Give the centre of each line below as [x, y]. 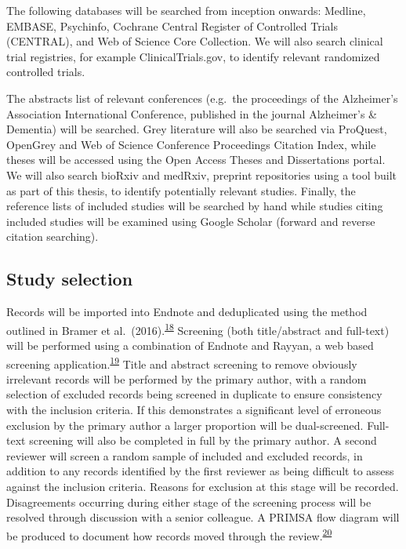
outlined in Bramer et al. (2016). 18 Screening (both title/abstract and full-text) [198, 329]
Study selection [70, 279]
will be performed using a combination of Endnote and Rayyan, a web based [190, 345]
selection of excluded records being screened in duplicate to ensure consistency [194, 394]
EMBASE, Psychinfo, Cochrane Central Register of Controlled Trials [172, 25]
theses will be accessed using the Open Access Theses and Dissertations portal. [196, 160]
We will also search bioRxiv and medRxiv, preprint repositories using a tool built [202, 175]
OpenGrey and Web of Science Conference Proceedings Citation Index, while [191, 144]
